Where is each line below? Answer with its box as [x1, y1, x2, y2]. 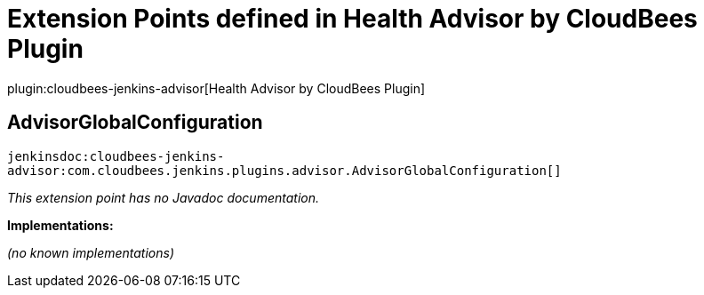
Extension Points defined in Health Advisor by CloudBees [7, 4, 698, 34]
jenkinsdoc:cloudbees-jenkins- [7, 148, 225, 163]
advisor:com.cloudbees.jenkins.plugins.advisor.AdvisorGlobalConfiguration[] [7, 163, 562, 178]
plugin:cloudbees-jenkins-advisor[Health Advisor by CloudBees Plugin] [7, 80, 426, 96]
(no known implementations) [7, 244, 175, 260]
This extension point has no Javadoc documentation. [7, 189, 320, 205]
